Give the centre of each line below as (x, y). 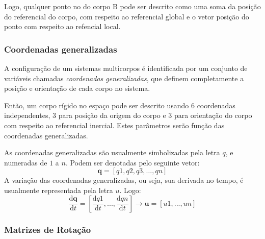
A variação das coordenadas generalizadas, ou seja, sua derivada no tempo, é (124, 180)
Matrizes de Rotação (48, 230)
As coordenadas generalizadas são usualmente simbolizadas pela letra (112, 152)
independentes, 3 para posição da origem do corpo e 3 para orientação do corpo (128, 115)
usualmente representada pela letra (59, 190)
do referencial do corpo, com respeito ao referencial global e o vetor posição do (127, 16)
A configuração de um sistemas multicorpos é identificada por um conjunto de (126, 68)
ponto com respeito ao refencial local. (62, 26)
